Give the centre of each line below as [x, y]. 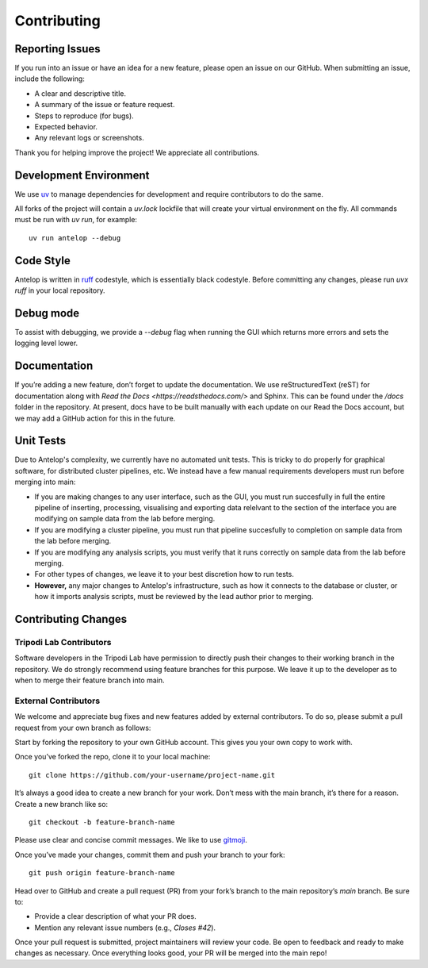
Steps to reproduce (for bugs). [84, 116]
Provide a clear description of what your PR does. [116, 916]
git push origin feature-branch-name [102, 873]
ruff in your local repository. [60, 290]
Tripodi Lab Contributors [63, 642]
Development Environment [82, 175]
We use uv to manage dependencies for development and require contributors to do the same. [169, 194]
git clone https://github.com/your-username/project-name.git [152, 775]
